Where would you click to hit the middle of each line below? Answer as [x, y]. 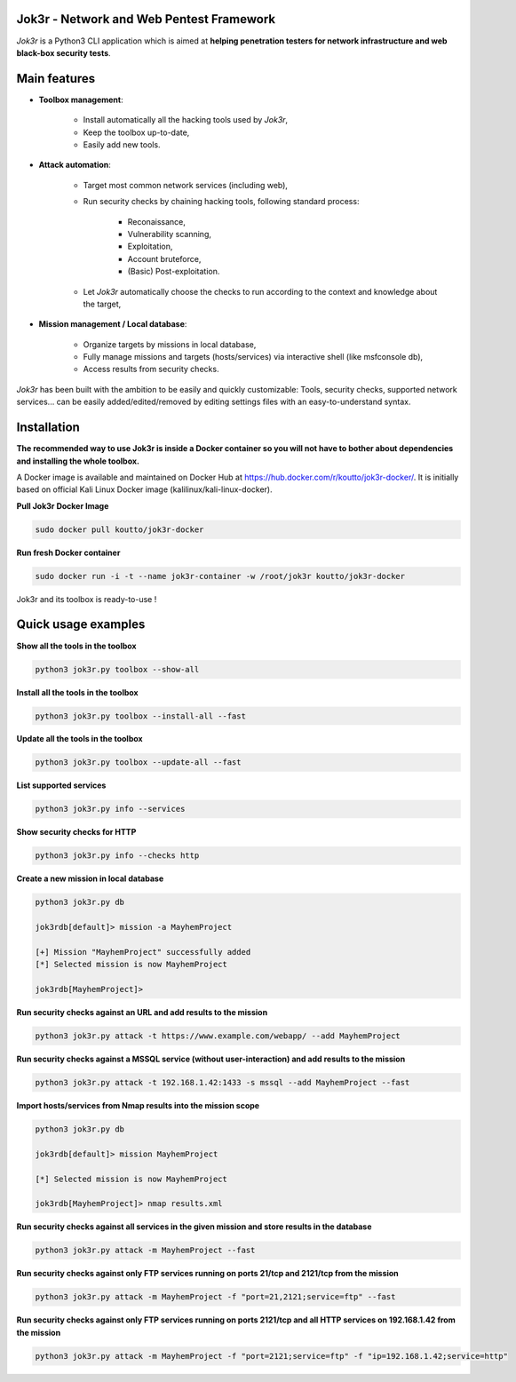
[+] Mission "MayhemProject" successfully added [143, 952]
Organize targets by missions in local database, [170, 344]
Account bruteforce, [164, 258]
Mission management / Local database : [113, 324]
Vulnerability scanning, [170, 234]
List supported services [61, 785]
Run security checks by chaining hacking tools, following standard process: [221, 202]
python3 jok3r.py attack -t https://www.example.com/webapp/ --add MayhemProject [218, 1036]
